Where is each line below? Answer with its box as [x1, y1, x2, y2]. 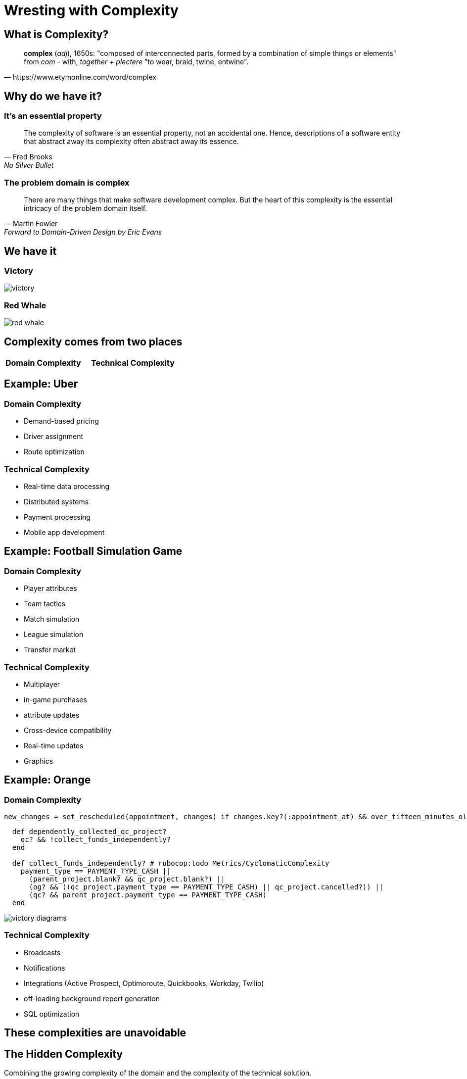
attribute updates [24, 710, 80, 719]
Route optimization [24, 447, 85, 456]
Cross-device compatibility [24, 726, 112, 735]
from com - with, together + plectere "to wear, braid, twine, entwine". [24, 57, 249, 66]
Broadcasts [24, 948, 61, 957]
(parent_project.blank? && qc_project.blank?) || [29, 875, 225, 883]
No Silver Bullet [4, 161, 54, 170]
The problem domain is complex [4, 177, 130, 188]
